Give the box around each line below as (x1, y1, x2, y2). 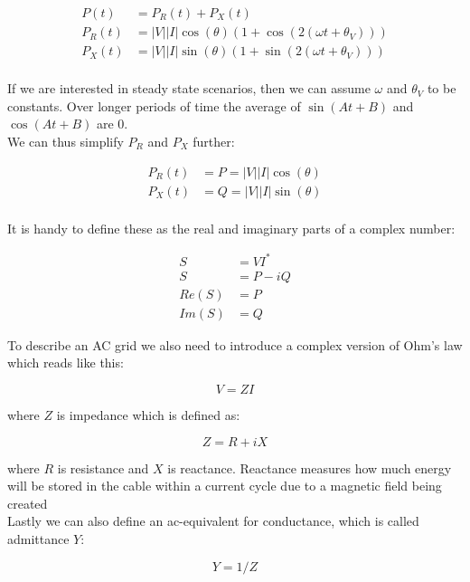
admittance (7, 529, 70, 548)
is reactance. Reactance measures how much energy (167, 458, 452, 477)
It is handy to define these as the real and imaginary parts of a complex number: (7, 218, 456, 237)
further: (193, 131, 235, 150)
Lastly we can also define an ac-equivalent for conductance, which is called (7, 511, 419, 530)
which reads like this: (7, 353, 124, 372)
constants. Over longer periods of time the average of (7, 96, 301, 115)
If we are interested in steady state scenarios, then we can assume (7, 79, 371, 98)
